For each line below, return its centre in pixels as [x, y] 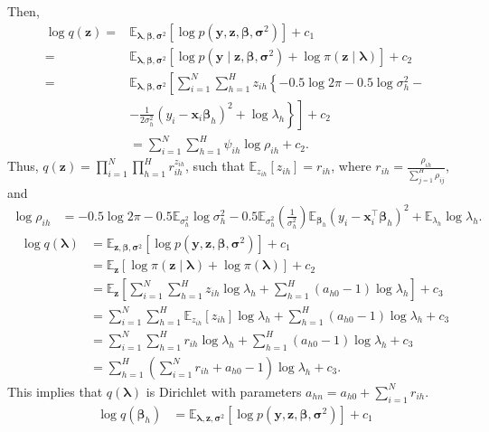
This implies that [55, 391]
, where [351, 166]
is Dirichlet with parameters [224, 391]
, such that [215, 166]
